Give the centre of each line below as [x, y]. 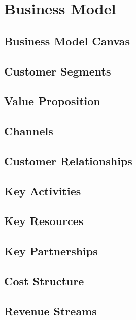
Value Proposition [52, 101]
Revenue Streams [50, 311]
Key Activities [43, 191]
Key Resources [44, 221]
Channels [29, 131]
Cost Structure [44, 281]
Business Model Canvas [67, 41]
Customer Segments [58, 71]
